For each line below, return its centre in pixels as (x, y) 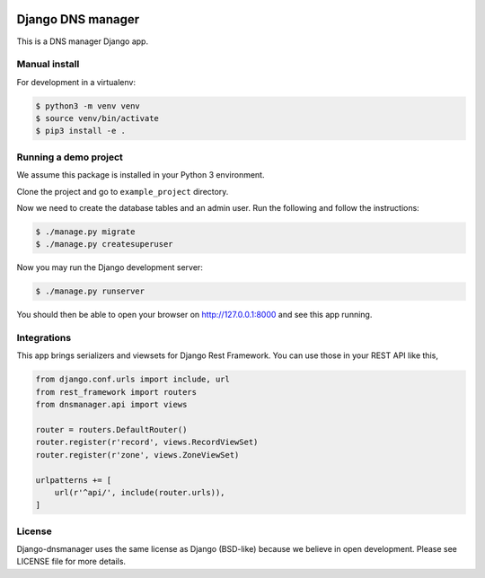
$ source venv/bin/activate (97, 118)
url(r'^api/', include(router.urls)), (140, 492)
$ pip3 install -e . (80, 131)
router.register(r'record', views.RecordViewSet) (147, 442)
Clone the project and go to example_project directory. (123, 191)
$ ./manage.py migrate (85, 232)
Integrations (44, 338)
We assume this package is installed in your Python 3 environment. (141, 175)
